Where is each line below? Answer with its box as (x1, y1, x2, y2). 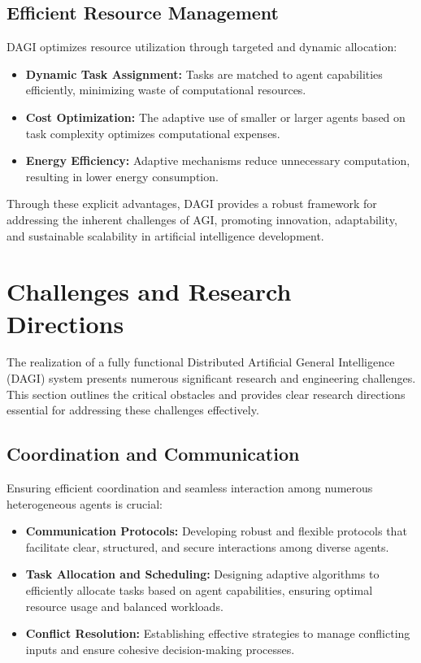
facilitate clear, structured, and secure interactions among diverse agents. (25, 538, 389, 555)
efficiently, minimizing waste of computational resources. (25, 81, 306, 98)
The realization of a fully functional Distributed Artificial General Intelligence (7, 353, 395, 370)
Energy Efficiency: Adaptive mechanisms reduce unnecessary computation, (25, 152, 410, 169)
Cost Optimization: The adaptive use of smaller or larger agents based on (25, 108, 406, 125)
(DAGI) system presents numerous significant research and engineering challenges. (7, 370, 416, 387)
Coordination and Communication (7, 441, 300, 466)
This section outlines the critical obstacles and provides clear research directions (7, 385, 406, 402)
